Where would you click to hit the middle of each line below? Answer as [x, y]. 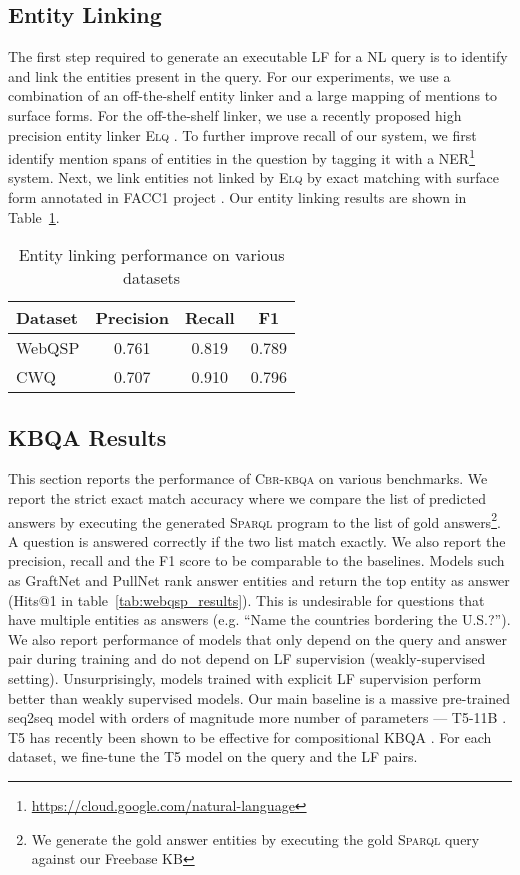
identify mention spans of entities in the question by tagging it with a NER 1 [242, 156]
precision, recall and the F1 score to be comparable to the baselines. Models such [256, 560]
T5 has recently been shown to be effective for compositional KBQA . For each [250, 736]
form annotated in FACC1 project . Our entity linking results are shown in [237, 197]
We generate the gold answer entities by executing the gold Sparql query [255, 838]
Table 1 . [34, 216]
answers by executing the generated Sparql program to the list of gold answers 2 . [254, 520]
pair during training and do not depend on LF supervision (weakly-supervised [247, 658]
